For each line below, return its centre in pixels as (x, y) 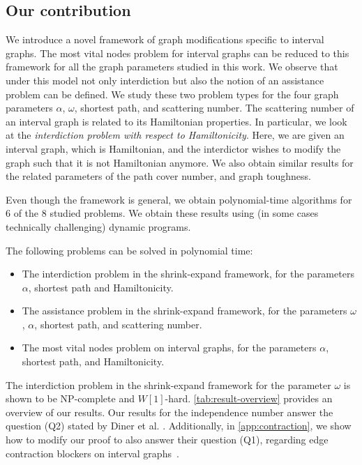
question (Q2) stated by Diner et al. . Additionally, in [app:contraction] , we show (179, 426)
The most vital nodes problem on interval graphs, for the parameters (169, 348)
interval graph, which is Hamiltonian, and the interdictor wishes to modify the (173, 148)
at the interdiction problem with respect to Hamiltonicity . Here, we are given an (175, 135)
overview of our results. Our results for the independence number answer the (169, 412)
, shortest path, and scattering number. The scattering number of (214, 108)
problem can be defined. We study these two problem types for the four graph (172, 94)
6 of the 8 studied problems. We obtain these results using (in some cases (162, 213)
